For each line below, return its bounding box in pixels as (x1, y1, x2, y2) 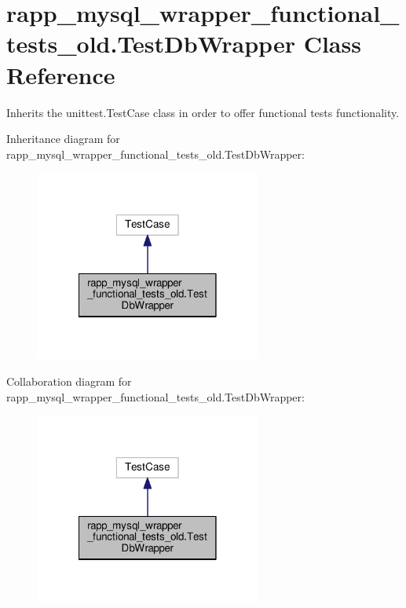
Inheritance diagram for (6, 130, 120, 147)
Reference (6, 58, 115, 90)
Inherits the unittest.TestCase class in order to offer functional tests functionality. (6, 104, 400, 120)
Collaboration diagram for (6, 373, 132, 390)
